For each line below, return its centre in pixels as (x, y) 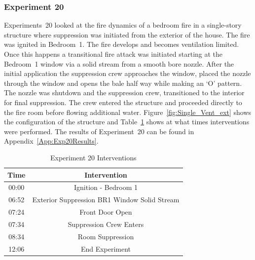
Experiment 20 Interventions (93, 157)
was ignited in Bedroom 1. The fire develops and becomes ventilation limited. (122, 44)
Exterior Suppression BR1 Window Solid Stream (106, 200)
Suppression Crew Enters (106, 224)
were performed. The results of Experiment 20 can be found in (99, 131)
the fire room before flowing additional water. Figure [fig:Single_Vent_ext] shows (128, 112)
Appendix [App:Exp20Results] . (51, 141)
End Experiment (106, 248)
